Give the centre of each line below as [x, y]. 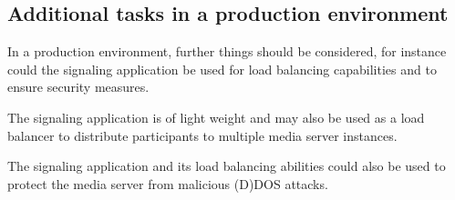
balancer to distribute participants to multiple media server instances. [202, 135]
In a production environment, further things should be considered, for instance [227, 51]
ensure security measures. [78, 87]
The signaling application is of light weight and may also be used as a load [216, 117]
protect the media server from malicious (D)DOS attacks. [168, 183]
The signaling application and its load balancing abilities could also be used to [227, 166]
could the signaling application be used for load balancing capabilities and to [222, 69]
